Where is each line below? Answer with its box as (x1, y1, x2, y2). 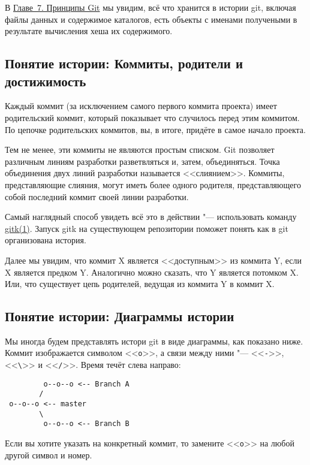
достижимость (5, 71, 86, 90)
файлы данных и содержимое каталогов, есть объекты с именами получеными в (5, 13, 297, 25)
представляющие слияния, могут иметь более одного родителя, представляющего (5, 178, 301, 191)
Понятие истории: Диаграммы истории (5, 307, 234, 325)
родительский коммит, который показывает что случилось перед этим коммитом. (5, 111, 300, 123)
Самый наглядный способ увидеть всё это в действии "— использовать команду (5, 210, 297, 223)
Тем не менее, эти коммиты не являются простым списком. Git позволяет (5, 143, 275, 156)
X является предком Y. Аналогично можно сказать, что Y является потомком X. (5, 265, 299, 278)
